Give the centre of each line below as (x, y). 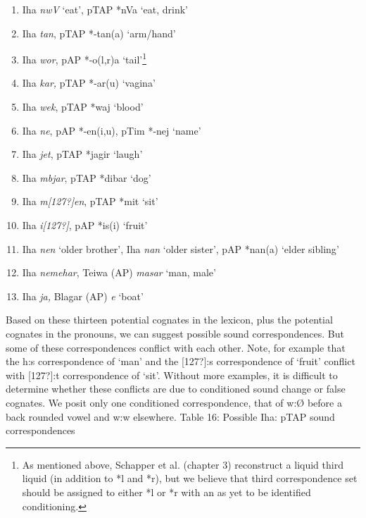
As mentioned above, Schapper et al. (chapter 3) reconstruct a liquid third (183, 464)
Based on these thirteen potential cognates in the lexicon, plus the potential (169, 320)
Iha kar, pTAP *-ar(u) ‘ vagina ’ (89, 83)
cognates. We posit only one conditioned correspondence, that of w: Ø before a (174, 402)
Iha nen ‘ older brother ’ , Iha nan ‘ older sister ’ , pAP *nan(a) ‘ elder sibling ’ (181, 248)
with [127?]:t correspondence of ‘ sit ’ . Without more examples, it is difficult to (172, 375)
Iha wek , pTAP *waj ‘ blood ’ (83, 107)
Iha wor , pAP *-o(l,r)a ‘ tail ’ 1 (84, 58)
